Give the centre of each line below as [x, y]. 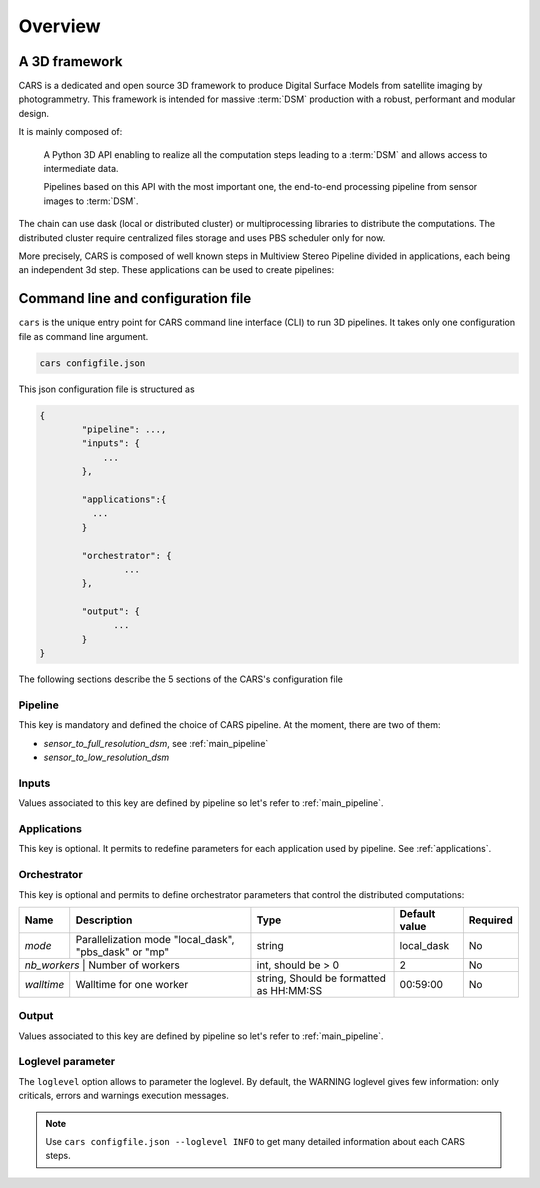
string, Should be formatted [321, 978]
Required [491, 920]
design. [34, 113]
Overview [59, 26]
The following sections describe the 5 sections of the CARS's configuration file [181, 679]
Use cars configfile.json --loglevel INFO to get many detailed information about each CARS [255, 1142]
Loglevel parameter [66, 1062]
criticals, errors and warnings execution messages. [123, 1096]
